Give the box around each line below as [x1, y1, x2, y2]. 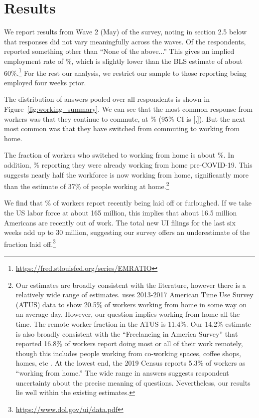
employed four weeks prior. [4, 77, 86, 87]
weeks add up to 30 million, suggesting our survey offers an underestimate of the [4, 227, 250, 237]
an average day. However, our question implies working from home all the [15, 309, 240, 319]
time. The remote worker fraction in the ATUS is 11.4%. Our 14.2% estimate [15, 318, 251, 329]
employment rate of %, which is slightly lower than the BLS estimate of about [4, 55, 243, 66]
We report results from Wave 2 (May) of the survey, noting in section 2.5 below [4, 26, 247, 37]
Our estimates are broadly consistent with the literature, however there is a [15, 279, 246, 290]
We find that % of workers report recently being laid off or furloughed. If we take [4, 198, 252, 208]
